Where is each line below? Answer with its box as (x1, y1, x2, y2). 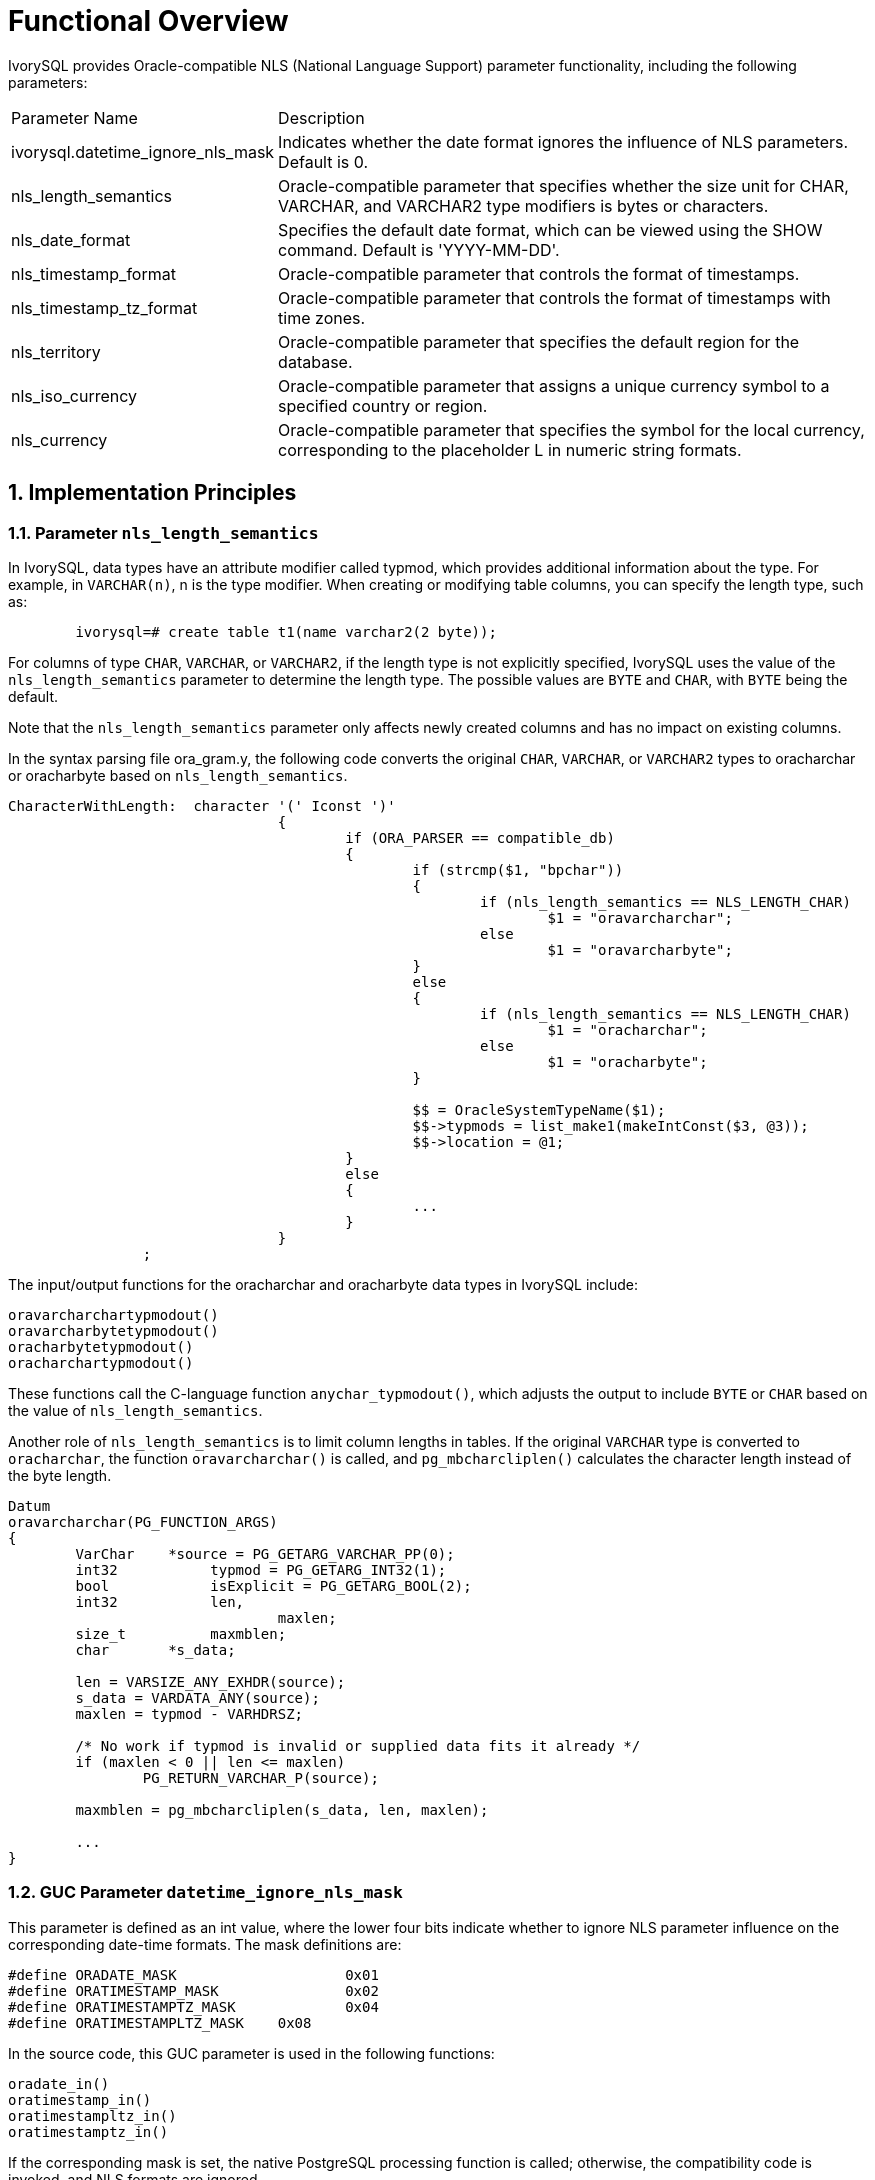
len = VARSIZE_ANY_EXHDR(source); (75, 1673, 346, 1690)
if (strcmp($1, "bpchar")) (412, 861, 624, 878)
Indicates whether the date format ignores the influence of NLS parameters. (278, 131, 849, 152)
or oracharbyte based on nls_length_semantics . (8, 766, 348, 784)
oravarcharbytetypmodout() (8, 1322, 219, 1339)
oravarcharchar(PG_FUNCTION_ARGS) (8, 1513, 278, 1530)
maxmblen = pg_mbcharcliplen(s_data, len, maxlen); (75, 1801, 489, 1818)
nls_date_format (11, 229, 131, 250)
